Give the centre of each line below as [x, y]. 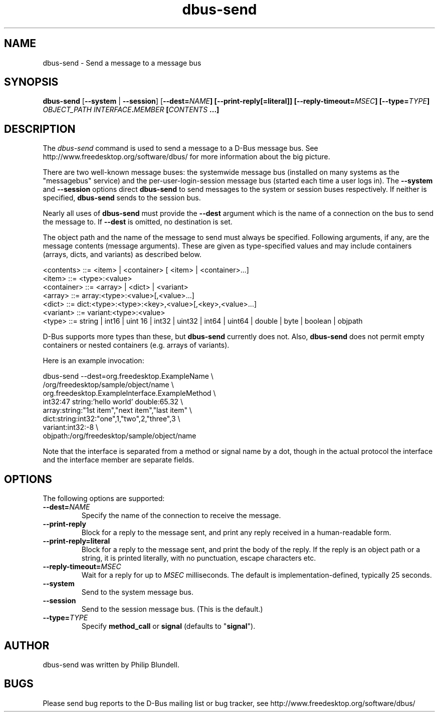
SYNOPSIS [31, 82]
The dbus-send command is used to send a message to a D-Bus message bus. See [180, 148]
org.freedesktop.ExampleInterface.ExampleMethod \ [129, 393]
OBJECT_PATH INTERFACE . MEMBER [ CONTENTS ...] [131, 110]
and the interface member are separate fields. [119, 460]
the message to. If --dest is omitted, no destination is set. [138, 222]
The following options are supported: [104, 499]
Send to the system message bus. [137, 592]
